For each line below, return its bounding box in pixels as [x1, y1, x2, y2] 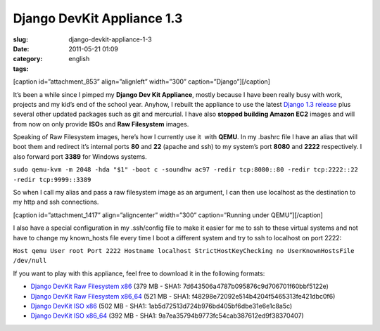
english [68, 55, 90, 63]
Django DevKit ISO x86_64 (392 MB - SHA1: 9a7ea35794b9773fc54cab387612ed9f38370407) [30, 311, 304, 320]
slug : [13, 35, 28, 44]
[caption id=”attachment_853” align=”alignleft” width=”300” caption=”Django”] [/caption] [13, 77, 271, 86]
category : [13, 55, 43, 63]
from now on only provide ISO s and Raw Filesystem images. [13, 119, 189, 128]
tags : [13, 64, 29, 73]
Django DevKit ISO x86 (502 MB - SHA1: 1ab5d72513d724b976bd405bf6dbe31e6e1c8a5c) [30, 301, 293, 310]
